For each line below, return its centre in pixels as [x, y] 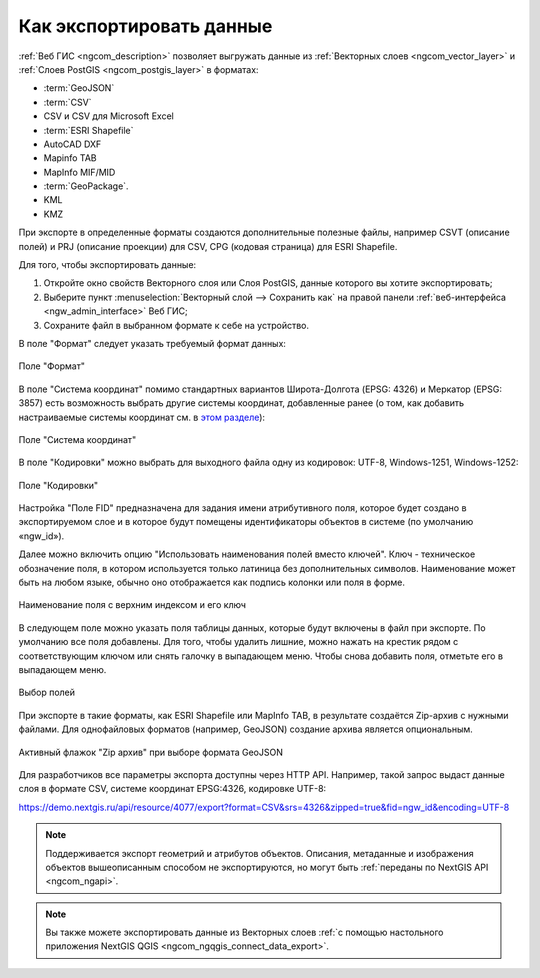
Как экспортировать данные [145, 26]
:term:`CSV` [67, 102]
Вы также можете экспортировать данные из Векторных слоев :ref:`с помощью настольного [244, 932]
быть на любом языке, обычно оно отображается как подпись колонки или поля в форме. [211, 582]
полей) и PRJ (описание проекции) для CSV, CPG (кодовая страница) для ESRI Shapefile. [208, 246]
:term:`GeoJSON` [79, 88]
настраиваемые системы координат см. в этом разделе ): [141, 417]
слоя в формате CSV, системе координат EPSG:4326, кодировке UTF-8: [172, 789]
